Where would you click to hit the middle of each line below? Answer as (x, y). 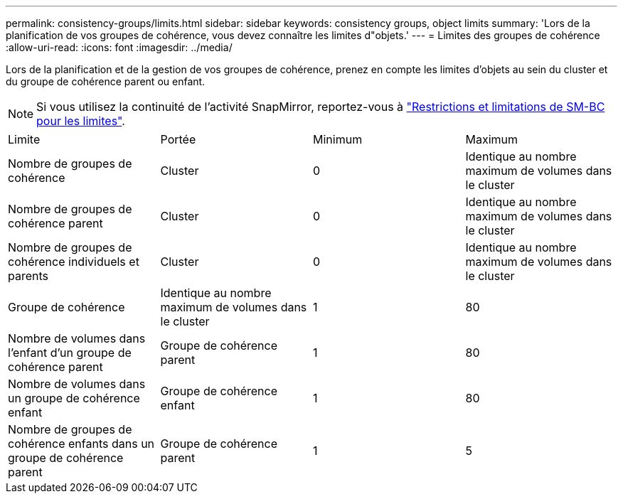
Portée (178, 139)
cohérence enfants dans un (81, 444)
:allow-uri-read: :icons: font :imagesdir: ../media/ (119, 47)
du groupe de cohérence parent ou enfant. (106, 81)
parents (28, 276)
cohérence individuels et (74, 262)
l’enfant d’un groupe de (70, 353)
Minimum (338, 139)
